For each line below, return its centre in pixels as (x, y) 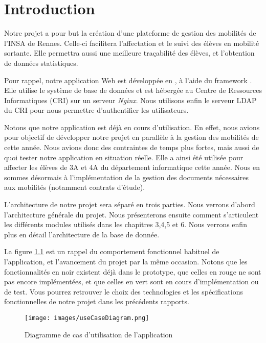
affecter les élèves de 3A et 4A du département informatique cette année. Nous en (132, 167)
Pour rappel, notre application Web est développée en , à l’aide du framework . (128, 80)
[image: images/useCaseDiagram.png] (87, 318)
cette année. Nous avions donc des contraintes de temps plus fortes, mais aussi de (132, 147)
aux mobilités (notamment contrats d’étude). (75, 187)
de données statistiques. (41, 63)
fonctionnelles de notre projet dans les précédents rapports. (97, 301)
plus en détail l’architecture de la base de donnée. (82, 234)
